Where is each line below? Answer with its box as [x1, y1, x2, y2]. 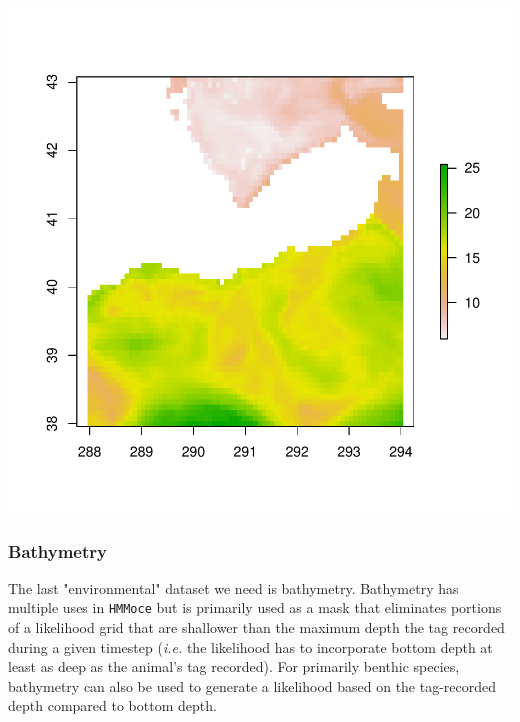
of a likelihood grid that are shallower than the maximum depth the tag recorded [8, 617, 505, 638]
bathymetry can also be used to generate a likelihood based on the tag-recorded [8, 675, 497, 696]
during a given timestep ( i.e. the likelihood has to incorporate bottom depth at [8, 636, 493, 657]
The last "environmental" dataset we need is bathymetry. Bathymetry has [8, 577, 459, 598]
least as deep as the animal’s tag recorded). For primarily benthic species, [8, 656, 460, 677]
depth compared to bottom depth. [8, 695, 217, 716]
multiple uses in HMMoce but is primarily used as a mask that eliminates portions [8, 597, 502, 618]
